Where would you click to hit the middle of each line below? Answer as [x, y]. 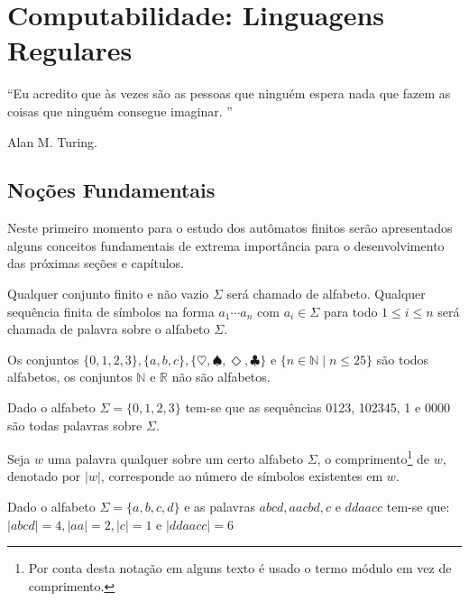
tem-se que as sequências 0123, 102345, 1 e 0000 [317, 407]
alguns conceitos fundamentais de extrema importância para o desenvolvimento [226, 245]
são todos [403, 359]
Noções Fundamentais [111, 190]
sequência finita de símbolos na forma [111, 311]
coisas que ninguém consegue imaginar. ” [120, 111]
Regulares [70, 50]
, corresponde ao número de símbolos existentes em [242, 476]
